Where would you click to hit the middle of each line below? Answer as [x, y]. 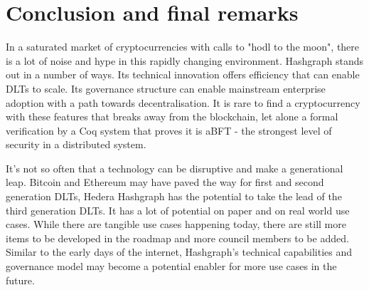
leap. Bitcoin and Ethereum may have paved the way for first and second [165, 182]
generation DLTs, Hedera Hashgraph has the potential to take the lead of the [174, 196]
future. [20, 280]
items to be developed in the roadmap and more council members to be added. [177, 238]
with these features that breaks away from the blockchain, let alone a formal [172, 116]
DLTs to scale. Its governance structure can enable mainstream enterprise [166, 88]
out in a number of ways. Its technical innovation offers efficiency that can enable [183, 74]
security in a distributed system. [76, 144]
